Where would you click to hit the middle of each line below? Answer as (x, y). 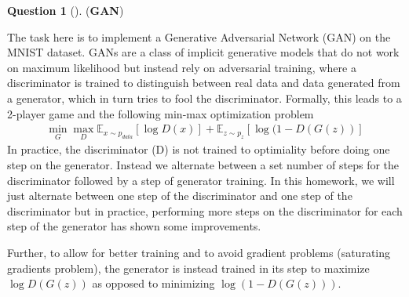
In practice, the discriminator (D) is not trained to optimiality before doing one (199, 149)
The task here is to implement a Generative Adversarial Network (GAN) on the (199, 36)
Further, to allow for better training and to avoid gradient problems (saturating (199, 252)
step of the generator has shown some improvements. (134, 226)
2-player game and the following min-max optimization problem (161, 113)
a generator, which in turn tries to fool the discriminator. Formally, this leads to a (204, 98)
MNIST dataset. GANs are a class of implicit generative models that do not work (203, 52)
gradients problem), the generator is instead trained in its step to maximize (188, 268)
